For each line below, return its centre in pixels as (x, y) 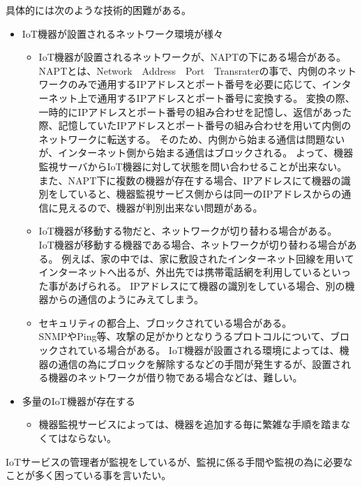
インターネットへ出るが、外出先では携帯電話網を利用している (180, 272)
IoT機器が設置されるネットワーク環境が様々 (122, 33)
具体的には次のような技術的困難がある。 (98, 10)
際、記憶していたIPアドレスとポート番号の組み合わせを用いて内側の (195, 125)
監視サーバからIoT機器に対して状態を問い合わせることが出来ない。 (193, 166)
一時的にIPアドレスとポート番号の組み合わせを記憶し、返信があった (195, 111)
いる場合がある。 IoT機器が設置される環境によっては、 (213, 350)
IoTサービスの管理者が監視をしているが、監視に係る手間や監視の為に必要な (179, 461)
